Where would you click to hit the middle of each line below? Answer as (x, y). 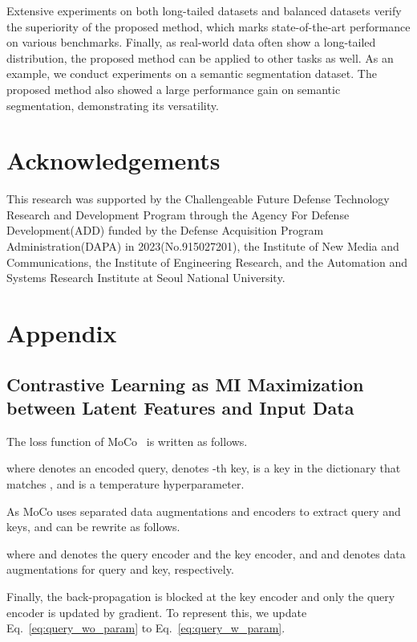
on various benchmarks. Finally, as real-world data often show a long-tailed (191, 42)
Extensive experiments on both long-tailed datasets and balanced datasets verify (204, 10)
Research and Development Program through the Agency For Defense (178, 214)
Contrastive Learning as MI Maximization (185, 384)
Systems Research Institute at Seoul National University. (146, 278)
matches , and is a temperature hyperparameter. (126, 484)
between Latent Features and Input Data (180, 407)
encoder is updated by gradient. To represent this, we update (157, 612)
